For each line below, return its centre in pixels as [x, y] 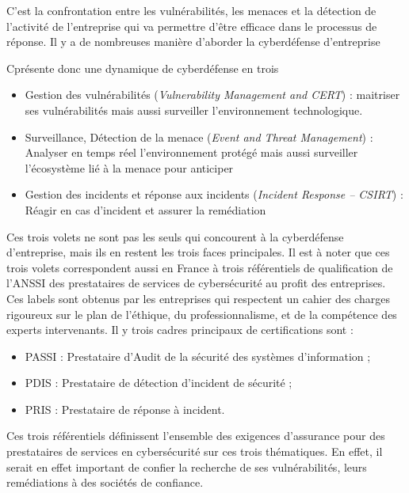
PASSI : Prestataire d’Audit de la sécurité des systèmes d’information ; [198, 356]
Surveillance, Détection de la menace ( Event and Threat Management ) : [199, 137]
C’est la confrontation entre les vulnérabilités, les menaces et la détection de [191, 10]
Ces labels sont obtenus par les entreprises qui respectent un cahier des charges [198, 298]
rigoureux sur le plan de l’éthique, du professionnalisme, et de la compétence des [202, 314]
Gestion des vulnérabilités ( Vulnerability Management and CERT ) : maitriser [212, 95]
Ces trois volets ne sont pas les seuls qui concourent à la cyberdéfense [175, 236]
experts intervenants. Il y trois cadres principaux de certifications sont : [180, 330]
